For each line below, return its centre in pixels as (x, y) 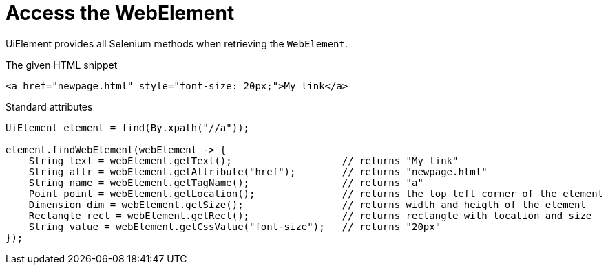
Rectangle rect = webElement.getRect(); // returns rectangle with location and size (310, 215)
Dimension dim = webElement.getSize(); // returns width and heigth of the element (307, 204)
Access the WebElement (120, 13)
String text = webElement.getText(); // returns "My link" (243, 160)
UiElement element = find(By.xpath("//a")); (128, 127)
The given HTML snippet (62, 65)
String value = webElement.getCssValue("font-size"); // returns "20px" (235, 226)
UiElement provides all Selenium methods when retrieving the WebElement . (177, 43)
